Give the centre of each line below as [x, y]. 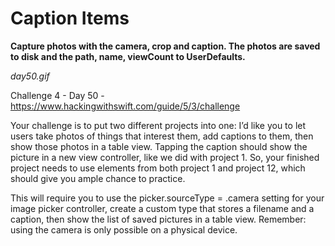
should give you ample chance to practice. [98, 178]
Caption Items [70, 18]
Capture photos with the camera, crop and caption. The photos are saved [165, 46]
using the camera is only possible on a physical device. [124, 229]
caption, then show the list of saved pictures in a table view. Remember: [158, 219]
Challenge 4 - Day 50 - [57, 95]
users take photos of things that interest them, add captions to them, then [162, 136]
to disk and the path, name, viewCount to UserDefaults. [128, 56]
